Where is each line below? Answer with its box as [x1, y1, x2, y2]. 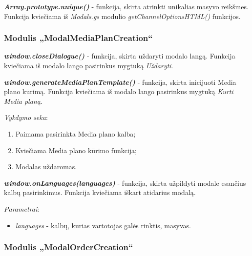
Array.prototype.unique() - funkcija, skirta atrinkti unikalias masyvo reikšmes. [4, 1, 249, 11]
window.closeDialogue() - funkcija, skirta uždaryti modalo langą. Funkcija [4, 51, 235, 61]
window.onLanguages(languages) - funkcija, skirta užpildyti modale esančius [4, 177, 246, 188]
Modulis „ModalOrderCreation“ [4, 241, 133, 253]
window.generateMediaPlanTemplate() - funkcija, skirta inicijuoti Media [4, 77, 236, 87]
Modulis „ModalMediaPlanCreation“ [4, 32, 153, 44]
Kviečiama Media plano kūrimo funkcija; [15, 145, 137, 155]
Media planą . [4, 96, 42, 106]
